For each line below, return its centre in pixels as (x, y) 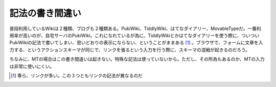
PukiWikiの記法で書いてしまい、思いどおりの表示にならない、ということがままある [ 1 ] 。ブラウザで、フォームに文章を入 (136, 43)
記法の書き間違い (45, 13)
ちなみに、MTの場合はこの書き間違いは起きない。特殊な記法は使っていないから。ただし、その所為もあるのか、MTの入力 (137, 59)
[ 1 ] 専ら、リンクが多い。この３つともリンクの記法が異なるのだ (77, 75)
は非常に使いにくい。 (32, 66)
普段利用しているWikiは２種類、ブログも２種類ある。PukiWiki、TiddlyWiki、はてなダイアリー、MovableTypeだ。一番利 (135, 28)
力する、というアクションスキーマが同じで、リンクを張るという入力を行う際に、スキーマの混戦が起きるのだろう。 (130, 50)
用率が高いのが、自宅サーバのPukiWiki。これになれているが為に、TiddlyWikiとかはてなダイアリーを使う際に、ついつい (134, 35)
